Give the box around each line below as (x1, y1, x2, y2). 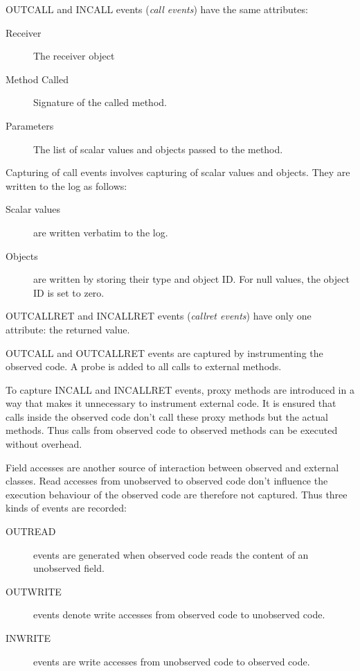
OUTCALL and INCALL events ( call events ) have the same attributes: (6, 2, 308, 16)
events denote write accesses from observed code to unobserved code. (33, 607, 325, 622)
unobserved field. (33, 561, 105, 575)
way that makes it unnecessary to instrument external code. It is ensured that (6, 396, 336, 410)
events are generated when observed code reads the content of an (33, 547, 309, 561)
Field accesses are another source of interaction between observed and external (6, 460, 339, 474)
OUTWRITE (6, 584, 62, 598)
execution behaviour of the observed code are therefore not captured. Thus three (6, 487, 348, 501)
